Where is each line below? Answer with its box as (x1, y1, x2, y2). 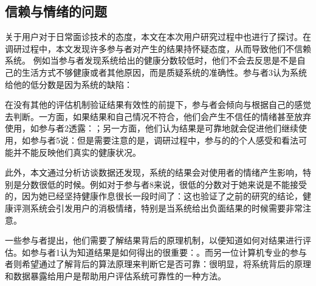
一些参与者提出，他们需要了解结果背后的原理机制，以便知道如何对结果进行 (5, 234, 303, 247)
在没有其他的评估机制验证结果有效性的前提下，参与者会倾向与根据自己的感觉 (5, 98, 311, 111)
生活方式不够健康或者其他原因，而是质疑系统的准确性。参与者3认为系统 (21, 65, 307, 78)
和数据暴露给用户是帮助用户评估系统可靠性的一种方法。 (5, 269, 226, 282)
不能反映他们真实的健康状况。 (21, 145, 141, 158)
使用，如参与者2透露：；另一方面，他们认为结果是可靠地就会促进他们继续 (5, 122, 298, 135)
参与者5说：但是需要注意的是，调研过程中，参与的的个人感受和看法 (30, 133, 298, 146)
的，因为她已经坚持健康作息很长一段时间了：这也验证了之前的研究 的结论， (5, 190, 303, 202)
